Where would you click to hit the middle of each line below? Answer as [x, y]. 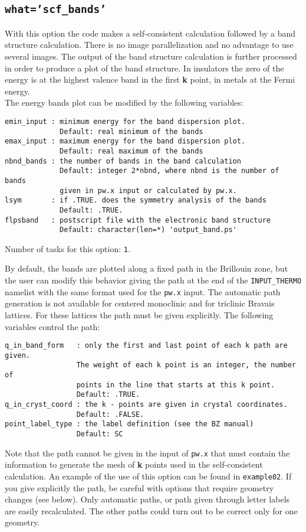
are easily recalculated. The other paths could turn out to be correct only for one [151, 510]
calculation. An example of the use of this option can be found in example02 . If [148, 476]
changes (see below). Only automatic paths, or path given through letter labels [147, 499]
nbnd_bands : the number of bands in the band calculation [123, 161]
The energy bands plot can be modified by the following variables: [124, 102]
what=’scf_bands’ [55, 9]
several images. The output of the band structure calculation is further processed [151, 56]
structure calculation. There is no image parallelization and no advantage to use [149, 45]
